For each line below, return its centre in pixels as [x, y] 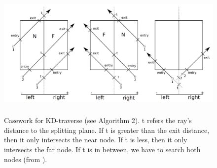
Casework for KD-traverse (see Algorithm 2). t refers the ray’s [98, 120]
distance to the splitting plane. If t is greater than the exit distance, [107, 130]
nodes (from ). [26, 159]
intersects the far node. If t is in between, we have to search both [102, 149]
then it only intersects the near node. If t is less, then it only [96, 140]
